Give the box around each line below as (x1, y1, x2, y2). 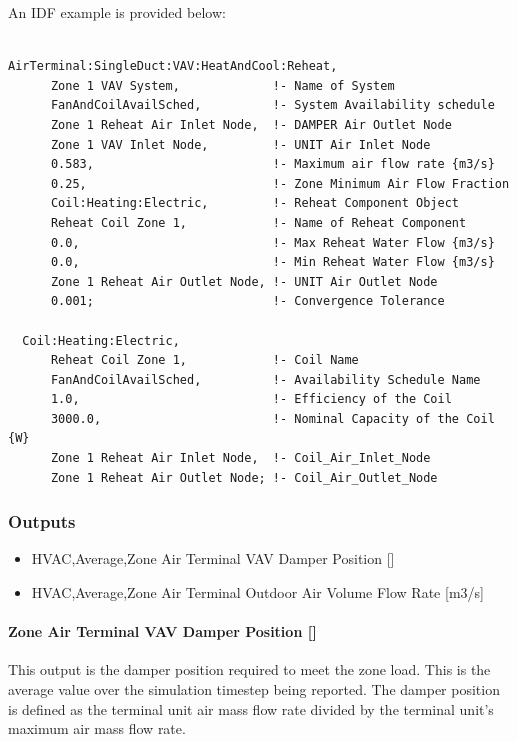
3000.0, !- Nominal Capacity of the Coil (50, 411, 495, 426)
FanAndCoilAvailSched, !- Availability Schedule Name (50, 372, 481, 387)
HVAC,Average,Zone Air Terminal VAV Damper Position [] (31, 548, 395, 569)
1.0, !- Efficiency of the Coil (50, 392, 452, 407)
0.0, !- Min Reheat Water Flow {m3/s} (50, 255, 495, 270)
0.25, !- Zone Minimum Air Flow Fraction (50, 176, 510, 191)
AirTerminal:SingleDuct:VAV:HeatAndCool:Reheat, (8, 59, 338, 74)
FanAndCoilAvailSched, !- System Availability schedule (50, 98, 495, 113)
